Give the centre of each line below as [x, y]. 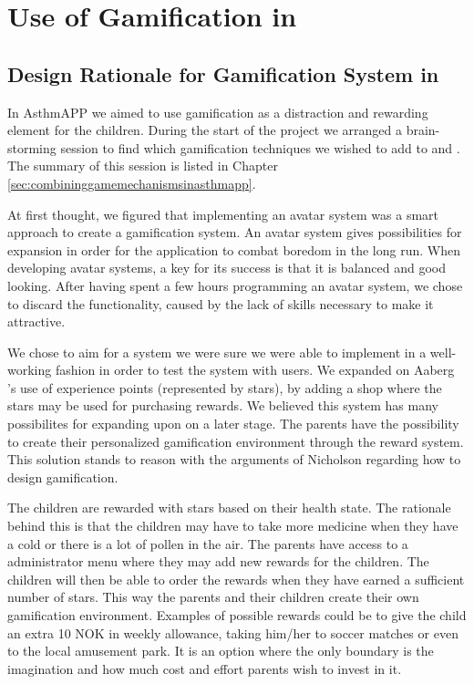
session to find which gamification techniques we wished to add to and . [260, 147]
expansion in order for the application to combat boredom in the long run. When [234, 249]
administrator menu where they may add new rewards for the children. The [218, 561]
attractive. [36, 321]
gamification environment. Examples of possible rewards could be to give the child [237, 615]
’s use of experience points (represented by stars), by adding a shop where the [225, 387]
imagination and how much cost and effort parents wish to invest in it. [205, 668]
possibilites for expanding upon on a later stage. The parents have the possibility [233, 424]
